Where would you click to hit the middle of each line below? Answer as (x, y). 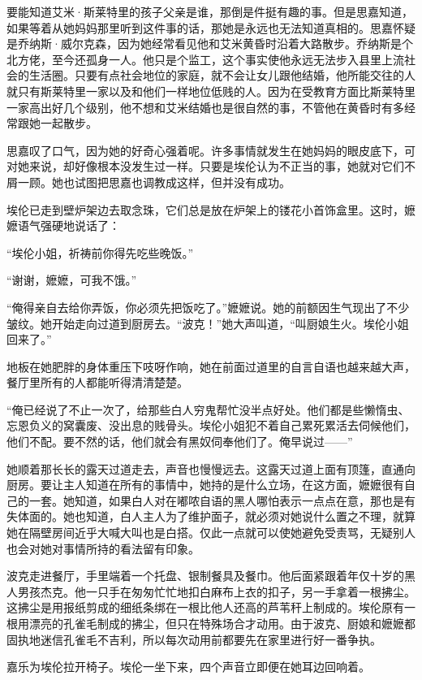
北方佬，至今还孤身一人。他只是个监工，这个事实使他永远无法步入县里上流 (205, 59)
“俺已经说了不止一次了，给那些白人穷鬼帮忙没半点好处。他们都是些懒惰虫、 (208, 409)
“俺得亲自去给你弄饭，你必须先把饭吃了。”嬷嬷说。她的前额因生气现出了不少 (208, 307)
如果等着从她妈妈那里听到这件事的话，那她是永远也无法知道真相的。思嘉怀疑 (211, 27)
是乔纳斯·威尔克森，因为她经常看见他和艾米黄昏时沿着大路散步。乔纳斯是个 (210, 43)
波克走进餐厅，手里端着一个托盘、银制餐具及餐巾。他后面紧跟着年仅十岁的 (205, 576)
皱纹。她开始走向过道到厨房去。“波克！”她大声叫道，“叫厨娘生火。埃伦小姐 (208, 323)
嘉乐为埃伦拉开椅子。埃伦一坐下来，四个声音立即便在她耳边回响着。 (188, 667)
